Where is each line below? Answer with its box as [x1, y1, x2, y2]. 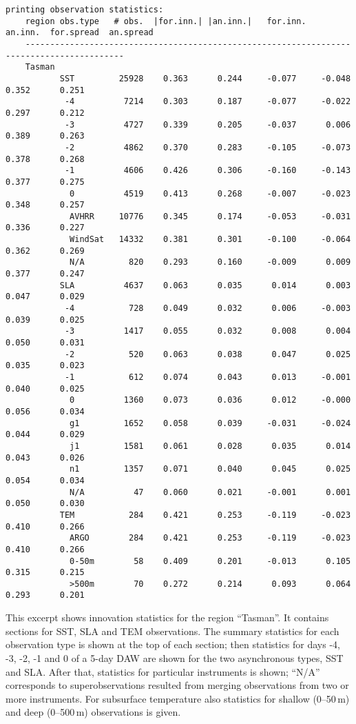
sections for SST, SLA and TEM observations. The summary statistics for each [6, 623, 339, 638]
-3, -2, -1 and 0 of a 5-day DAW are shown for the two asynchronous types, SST [6, 650, 344, 665]
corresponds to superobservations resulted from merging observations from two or [6, 678, 349, 692]
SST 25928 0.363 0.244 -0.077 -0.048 [59, 73, 351, 83]
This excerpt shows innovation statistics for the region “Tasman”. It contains [6, 610, 329, 625]
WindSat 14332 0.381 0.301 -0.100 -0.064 [70, 234, 351, 245]
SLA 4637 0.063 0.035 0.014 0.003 [59, 280, 351, 290]
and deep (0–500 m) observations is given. [6, 705, 181, 719]
